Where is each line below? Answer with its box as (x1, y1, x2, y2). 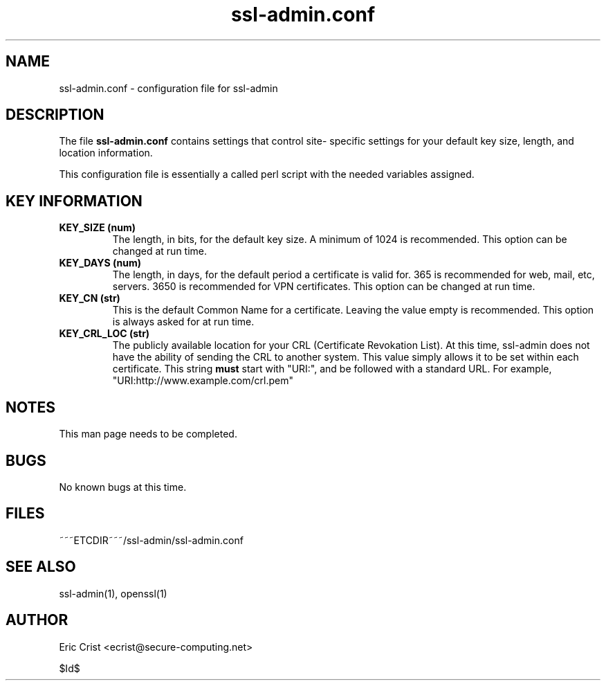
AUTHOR (6, 611, 68, 629)
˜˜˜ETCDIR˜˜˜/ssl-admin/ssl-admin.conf (59, 534, 244, 546)
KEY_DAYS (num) (59, 257, 141, 269)
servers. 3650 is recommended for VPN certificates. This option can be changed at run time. (112, 280, 535, 293)
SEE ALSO (6, 558, 76, 576)
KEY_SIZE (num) (59, 222, 136, 234)
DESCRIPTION (6, 106, 104, 124)
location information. (59, 147, 153, 159)
